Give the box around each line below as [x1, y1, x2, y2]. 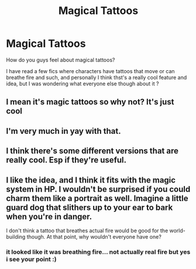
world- [169, 227, 185, 234]
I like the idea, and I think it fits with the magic [6, 175, 176, 185]
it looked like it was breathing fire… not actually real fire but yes [6, 247, 191, 256]
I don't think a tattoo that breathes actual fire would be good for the [6, 227, 169, 234]
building [6, 233, 26, 240]
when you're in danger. [6, 212, 92, 222]
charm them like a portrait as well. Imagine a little [6, 193, 188, 203]
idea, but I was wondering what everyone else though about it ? [6, 80, 159, 87]
